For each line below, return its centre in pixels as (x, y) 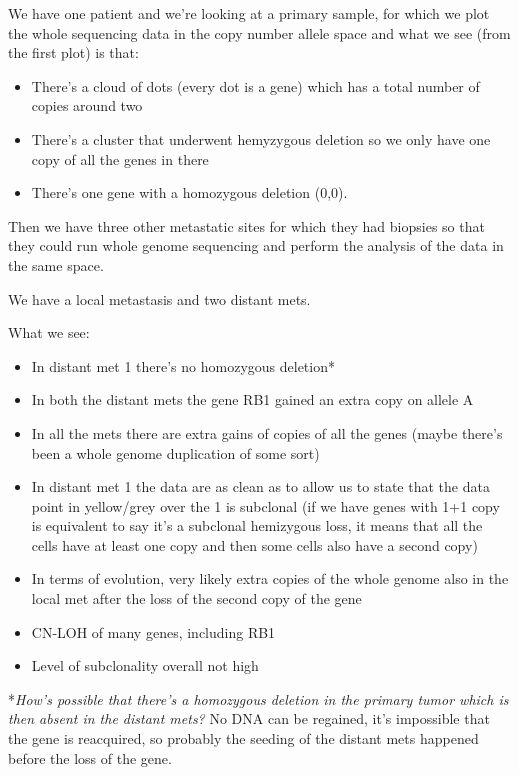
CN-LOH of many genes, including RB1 (153, 631)
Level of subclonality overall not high (145, 665)
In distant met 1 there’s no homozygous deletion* (183, 365)
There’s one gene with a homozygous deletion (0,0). (189, 192)
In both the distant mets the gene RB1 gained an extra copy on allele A (252, 399)
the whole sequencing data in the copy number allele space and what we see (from (259, 32)
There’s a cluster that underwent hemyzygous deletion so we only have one (261, 138)
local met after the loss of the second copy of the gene (196, 598)
